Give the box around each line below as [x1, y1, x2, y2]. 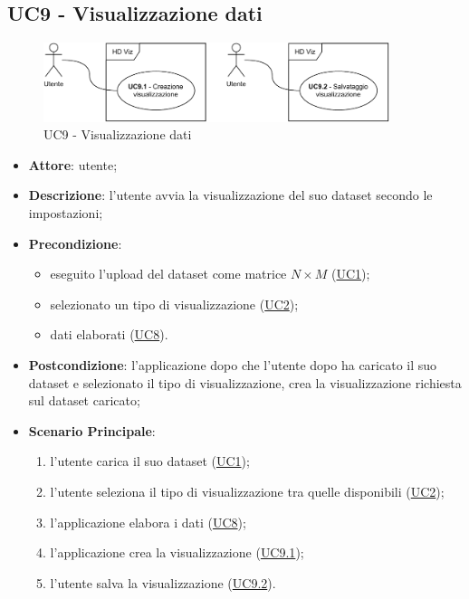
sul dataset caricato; [28, 391, 140, 410]
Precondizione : [28, 233, 122, 252]
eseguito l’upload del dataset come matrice [50, 264, 287, 283]
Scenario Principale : [28, 421, 156, 440]
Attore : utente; [28, 155, 118, 174]
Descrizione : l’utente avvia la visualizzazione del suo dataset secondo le [28, 185, 433, 204]
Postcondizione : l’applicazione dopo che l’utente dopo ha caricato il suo [28, 356, 437, 374]
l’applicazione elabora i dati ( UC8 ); [50, 512, 246, 531]
